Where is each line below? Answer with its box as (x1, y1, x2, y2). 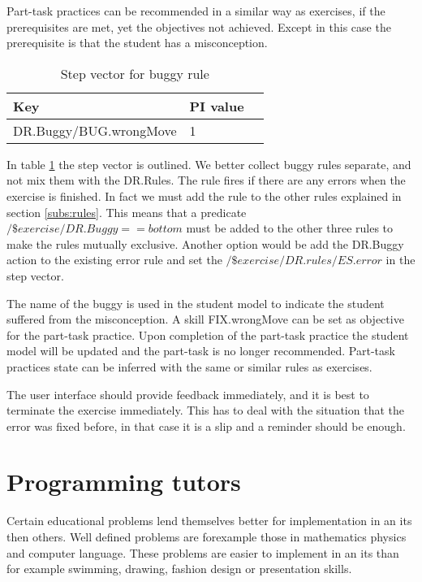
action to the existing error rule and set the (6, 251, 222, 268)
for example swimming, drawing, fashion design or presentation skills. (6, 560, 352, 577)
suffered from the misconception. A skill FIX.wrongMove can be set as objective (6, 311, 404, 328)
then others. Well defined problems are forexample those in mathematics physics (6, 528, 407, 545)
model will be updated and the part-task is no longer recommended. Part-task (6, 342, 395, 359)
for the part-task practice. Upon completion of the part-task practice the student (6, 326, 409, 343)
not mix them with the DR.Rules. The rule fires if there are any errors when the (6, 172, 406, 189)
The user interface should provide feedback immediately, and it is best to (6, 385, 369, 402)
